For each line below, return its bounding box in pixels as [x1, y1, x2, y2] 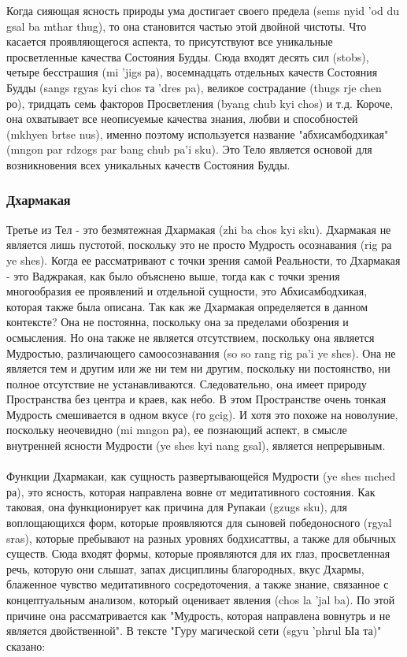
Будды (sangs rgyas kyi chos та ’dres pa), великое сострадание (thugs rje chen [6, 79, 382, 95]
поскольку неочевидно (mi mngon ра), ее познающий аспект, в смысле [6, 421, 347, 438]
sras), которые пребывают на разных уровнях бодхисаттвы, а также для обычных [6, 529, 397, 546]
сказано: [6, 637, 46, 654]
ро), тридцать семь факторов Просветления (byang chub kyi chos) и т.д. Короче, [6, 95, 394, 111]
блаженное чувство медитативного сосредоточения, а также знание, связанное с [6, 576, 389, 592]
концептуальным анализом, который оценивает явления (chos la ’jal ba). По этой [6, 592, 395, 607]
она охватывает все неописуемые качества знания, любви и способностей [6, 110, 358, 127]
